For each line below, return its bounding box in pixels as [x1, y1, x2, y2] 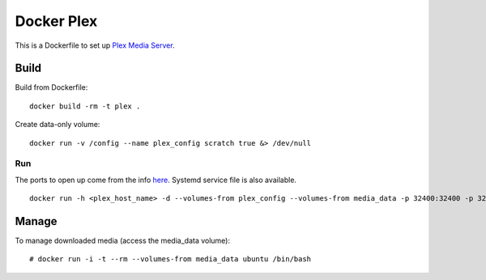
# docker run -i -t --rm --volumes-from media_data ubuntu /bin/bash [29, 255, 312, 264]
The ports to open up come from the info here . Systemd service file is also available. [15, 175, 297, 185]
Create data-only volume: [15, 120, 100, 129]
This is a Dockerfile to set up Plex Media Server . [15, 40, 175, 50]
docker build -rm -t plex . [29, 101, 141, 111]
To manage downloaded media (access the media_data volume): [15, 235, 231, 246]
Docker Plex [15, 12, 98, 30]
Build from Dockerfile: [15, 83, 88, 92]
